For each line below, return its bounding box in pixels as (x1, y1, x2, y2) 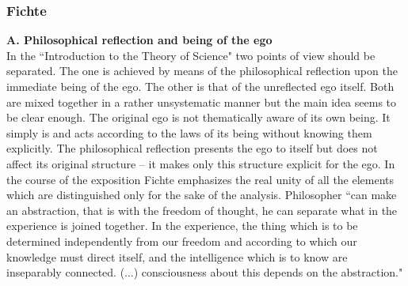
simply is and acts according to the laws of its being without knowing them (6, 124, 372, 141)
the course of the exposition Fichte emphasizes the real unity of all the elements (6, 171, 395, 187)
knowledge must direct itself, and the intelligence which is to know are (6, 248, 348, 265)
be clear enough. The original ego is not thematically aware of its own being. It (6, 109, 391, 126)
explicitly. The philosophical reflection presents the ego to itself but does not (6, 140, 378, 156)
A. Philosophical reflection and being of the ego (6, 32, 273, 48)
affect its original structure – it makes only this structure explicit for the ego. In (6, 155, 395, 171)
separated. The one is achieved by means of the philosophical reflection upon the (6, 62, 398, 79)
